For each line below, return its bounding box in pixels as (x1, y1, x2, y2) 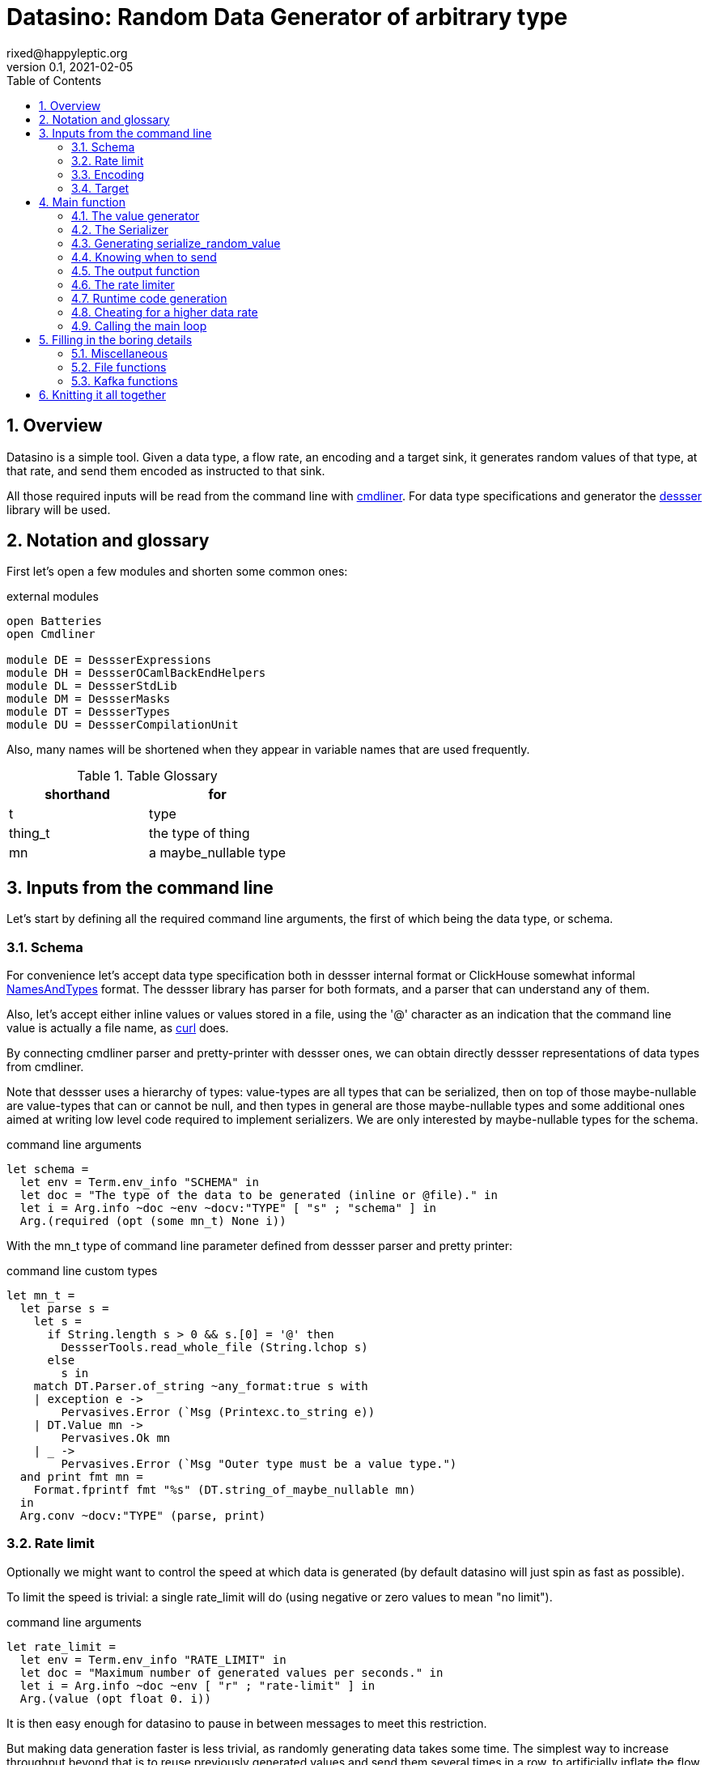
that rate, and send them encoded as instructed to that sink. (6, 463, 325, 478)
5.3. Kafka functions (71, 373, 178, 388)
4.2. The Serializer (71, 222, 169, 236)
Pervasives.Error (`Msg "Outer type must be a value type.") (61, 1457, 457, 1471)
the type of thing (149, 825, 250, 842)
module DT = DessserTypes (6, 705, 171, 719)
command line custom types (6, 1264, 158, 1278)
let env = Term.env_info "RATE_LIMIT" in (19, 1652, 287, 1666)
